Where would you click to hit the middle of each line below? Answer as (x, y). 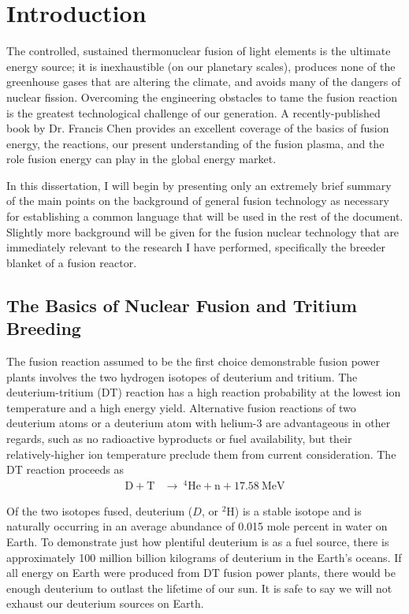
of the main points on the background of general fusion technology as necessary (198, 201)
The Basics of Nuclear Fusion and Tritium (182, 305)
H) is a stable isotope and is (294, 510)
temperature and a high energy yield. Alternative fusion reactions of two (181, 407)
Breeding (44, 328)
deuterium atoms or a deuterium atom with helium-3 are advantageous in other (199, 423)
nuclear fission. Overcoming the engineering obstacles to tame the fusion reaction (202, 97)
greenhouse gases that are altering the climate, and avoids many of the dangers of (204, 82)
